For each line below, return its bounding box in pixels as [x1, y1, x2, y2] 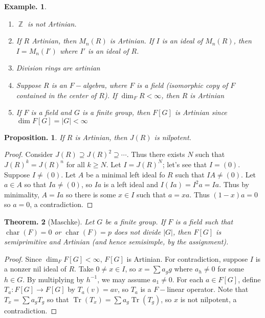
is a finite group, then [82, 107, 150, 118]
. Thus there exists [126, 149, 185, 160]
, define [238, 274, 261, 284]
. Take [74, 263, 94, 274]
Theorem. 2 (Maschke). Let [4, 216, 95, 226]
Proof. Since [4, 253, 42, 264]
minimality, [4, 189, 39, 199]
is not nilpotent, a [180, 293, 237, 304]
